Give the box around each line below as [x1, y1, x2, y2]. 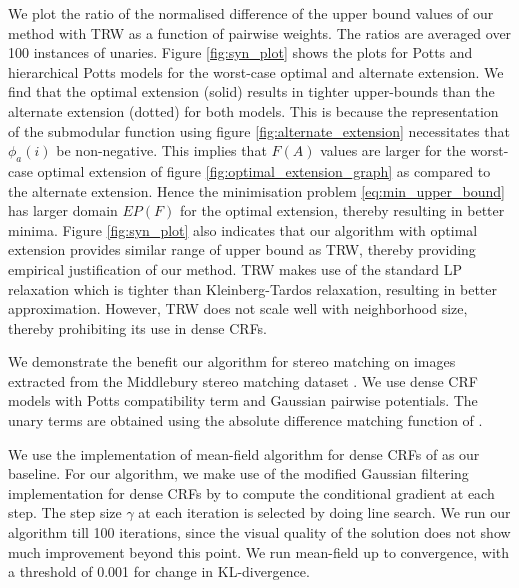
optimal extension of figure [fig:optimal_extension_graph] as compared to [37, 160, 491, 181]
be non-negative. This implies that [56, 140, 267, 161]
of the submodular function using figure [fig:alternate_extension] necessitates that [8, 120, 510, 141]
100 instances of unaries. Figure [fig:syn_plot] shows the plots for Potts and [8, 42, 473, 63]
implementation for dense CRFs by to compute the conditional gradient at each [8, 482, 495, 503]
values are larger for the [320, 140, 466, 161]
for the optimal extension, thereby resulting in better [179, 200, 505, 221]
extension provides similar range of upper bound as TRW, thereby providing [8, 239, 476, 260]
